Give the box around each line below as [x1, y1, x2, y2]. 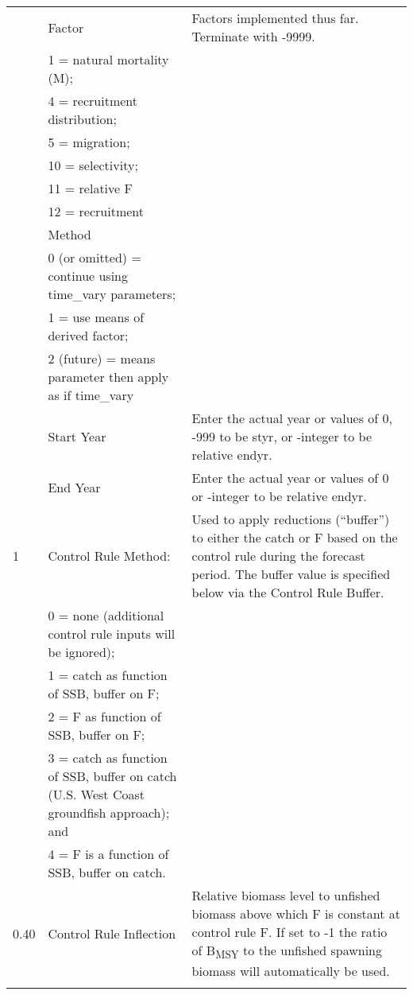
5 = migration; [48, 133, 130, 151]
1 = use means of [48, 308, 145, 326]
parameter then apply [48, 367, 169, 386]
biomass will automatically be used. [191, 962, 390, 981]
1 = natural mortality [48, 50, 169, 68]
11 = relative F [48, 179, 133, 197]
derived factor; [48, 326, 129, 344]
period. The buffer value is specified [191, 565, 391, 583]
